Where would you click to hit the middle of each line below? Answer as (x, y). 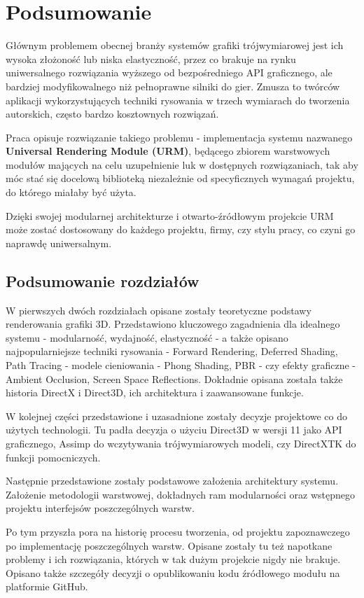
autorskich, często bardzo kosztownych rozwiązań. (112, 114)
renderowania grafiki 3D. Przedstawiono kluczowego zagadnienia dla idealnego (173, 324)
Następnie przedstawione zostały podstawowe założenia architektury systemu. (172, 481)
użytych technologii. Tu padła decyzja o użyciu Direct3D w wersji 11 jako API (174, 430)
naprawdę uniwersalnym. (59, 243)
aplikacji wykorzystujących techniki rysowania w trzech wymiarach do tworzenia (178, 100)
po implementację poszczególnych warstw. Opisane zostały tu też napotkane (169, 545)
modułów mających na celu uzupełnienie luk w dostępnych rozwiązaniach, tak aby (182, 164)
